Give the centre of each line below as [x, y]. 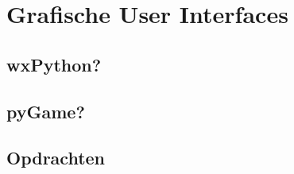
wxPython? [54, 64]
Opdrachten [56, 158]
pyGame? [46, 111]
